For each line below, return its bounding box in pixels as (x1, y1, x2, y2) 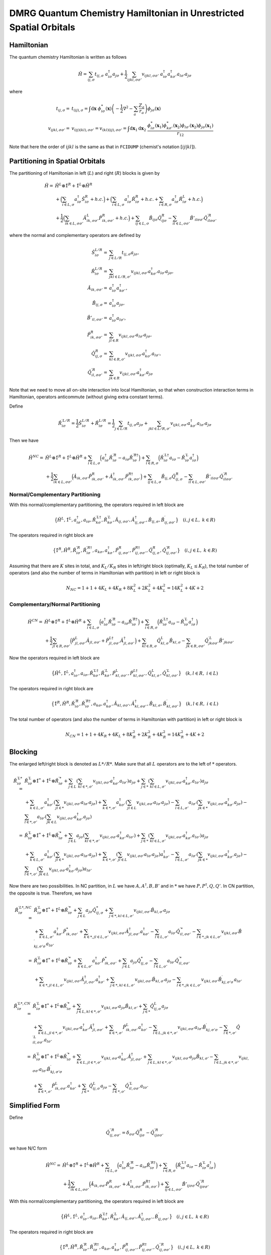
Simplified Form (9, 1101, 60, 1109)
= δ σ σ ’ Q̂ (121, 1129, 140, 1137)
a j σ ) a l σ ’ (75, 866, 92, 873)
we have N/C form (9, 1145, 47, 1151)
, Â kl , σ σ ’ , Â (111, 701, 135, 708)
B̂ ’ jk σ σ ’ (219, 638, 234, 645)
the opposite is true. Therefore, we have (9, 890, 92, 896)
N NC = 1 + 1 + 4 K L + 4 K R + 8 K (66, 585, 134, 592)
